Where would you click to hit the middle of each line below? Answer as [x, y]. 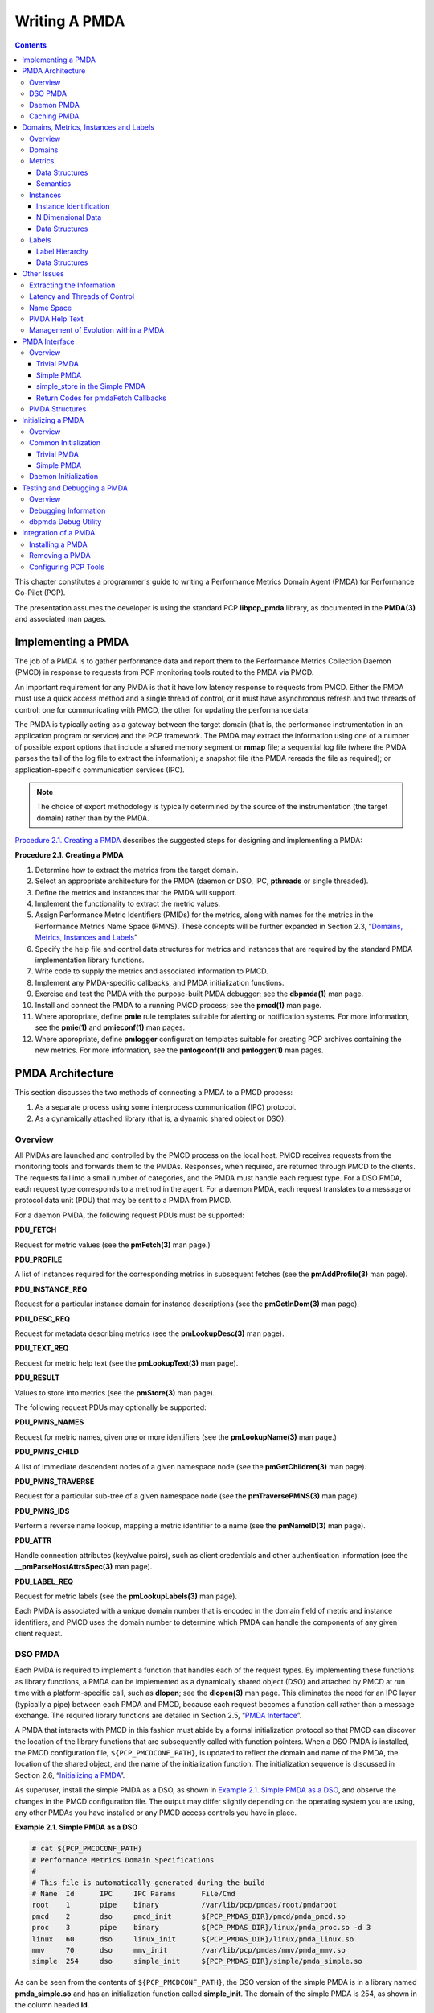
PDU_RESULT [37, 1378]
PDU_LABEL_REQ [44, 1581]
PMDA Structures [58, 409]
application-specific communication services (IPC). [100, 770]
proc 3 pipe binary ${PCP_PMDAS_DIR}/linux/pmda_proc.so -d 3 [201, 1928]
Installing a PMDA [58, 544]
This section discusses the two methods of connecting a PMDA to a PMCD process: [154, 1092]
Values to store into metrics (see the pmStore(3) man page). [115, 1392]
